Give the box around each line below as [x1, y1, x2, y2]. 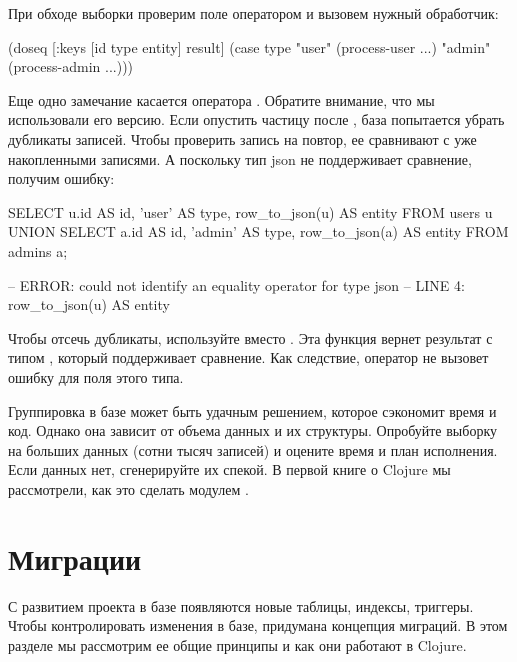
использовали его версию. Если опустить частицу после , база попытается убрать [8, 109, 505, 130]
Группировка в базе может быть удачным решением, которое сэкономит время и [8, 400, 497, 421]
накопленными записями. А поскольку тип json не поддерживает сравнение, [8, 148, 472, 169]
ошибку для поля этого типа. [8, 366, 184, 387]
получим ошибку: [8, 168, 115, 189]
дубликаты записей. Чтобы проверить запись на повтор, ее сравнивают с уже [8, 128, 477, 149]
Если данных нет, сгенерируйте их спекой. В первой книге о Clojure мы [8, 459, 451, 480]
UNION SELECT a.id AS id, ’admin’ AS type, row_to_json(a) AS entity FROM [8, 221, 509, 242]
